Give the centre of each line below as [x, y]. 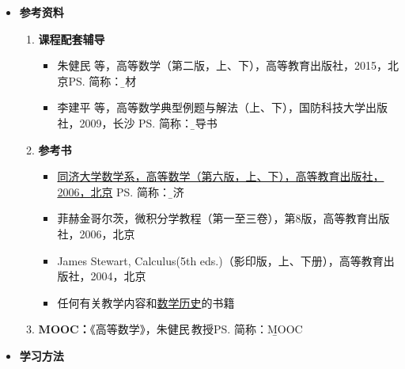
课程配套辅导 [72, 38]
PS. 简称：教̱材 [102, 80]
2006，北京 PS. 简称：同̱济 [121, 191]
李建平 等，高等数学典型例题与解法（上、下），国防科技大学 [212, 107]
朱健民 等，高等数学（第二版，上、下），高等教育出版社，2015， [223, 65]
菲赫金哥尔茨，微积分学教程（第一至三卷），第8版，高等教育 [212, 218]
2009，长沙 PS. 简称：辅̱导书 [148, 122]
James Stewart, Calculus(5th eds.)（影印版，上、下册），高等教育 [220, 260]
